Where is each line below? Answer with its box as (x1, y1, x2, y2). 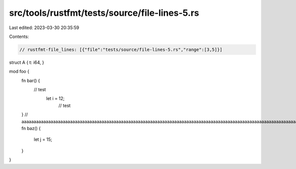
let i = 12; (46, 96, 65, 101)
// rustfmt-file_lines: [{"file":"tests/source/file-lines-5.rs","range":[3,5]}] (19, 47, 223, 52)
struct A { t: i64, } (9, 59, 44, 65)
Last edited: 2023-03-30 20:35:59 (9, 25, 79, 31)
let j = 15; (34, 136, 52, 142)
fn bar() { (21, 77, 40, 83)
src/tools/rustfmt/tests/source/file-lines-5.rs (9, 7, 199, 18)
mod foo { (9, 68, 30, 74)
